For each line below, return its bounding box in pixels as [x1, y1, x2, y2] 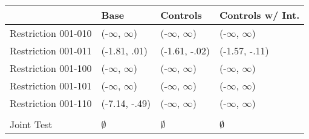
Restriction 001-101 [10, 79, 92, 92]
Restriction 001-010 [10, 26, 92, 40]
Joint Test [10, 117, 53, 131]
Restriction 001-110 [10, 96, 92, 110]
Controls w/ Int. [220, 8, 300, 22]
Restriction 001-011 [10, 44, 92, 57]
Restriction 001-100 [10, 61, 92, 75]
